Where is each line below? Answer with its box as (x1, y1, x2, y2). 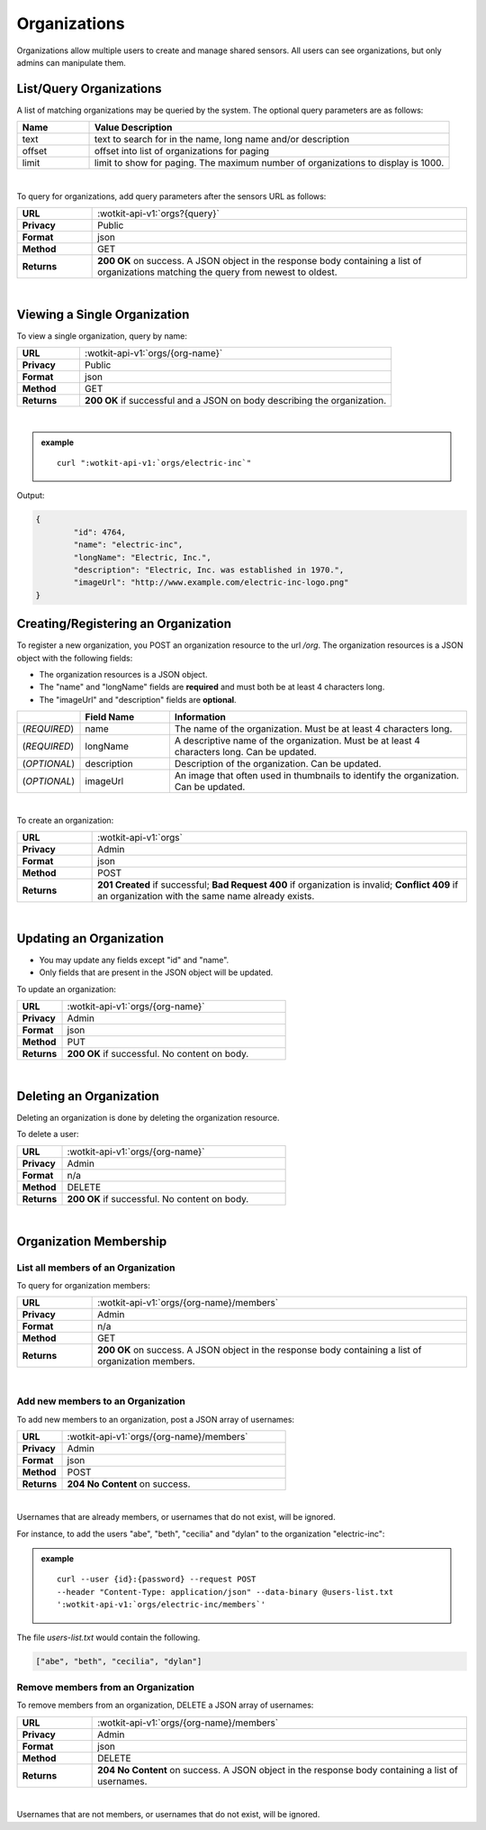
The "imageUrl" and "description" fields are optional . (39, 694, 238, 705)
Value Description (94, 122, 173, 134)
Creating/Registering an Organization (16, 616, 232, 632)
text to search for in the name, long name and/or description (94, 133, 350, 146)
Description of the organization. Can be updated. (174, 758, 382, 770)
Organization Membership (16, 1234, 167, 1249)
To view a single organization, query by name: (16, 330, 188, 341)
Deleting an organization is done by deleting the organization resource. (16, 1113, 280, 1124)
